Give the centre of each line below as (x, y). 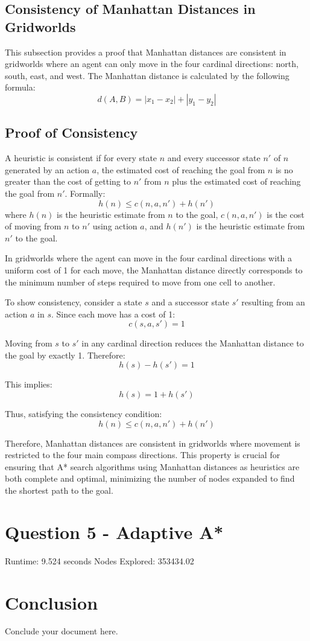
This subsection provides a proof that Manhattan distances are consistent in (146, 52)
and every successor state (214, 158)
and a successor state (191, 302)
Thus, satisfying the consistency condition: (84, 414)
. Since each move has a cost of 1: (113, 314)
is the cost (286, 214)
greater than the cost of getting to (68, 181)
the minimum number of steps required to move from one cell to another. (140, 282)
